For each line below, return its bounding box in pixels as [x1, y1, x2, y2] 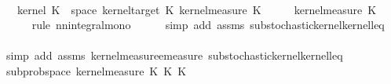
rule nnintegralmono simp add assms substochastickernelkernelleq [31, 16, 385, 33]
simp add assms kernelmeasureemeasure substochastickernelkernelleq [5, 47, 343, 64]
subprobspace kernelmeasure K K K [5, 62, 187, 79]
